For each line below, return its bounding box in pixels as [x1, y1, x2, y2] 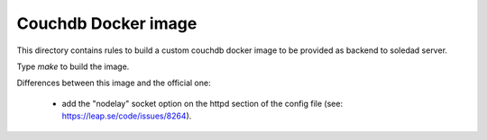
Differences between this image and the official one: [16, 77, 211, 89]
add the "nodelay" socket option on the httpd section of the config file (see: [61, 98, 343, 109]
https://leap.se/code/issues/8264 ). [61, 110, 192, 121]
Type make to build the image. [16, 61, 130, 72]
